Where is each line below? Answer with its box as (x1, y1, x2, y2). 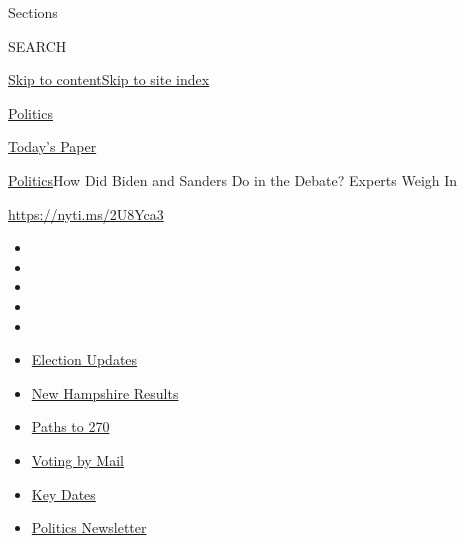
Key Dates (31, 483, 96, 504)
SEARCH (8, 35, 67, 56)
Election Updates (31, 349, 138, 370)
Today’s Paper (8, 136, 97, 157)
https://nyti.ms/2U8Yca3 (8, 203, 164, 224)
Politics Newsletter (31, 517, 147, 538)
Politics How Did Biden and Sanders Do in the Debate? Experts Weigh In (8, 169, 458, 190)
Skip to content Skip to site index (8, 69, 210, 90)
